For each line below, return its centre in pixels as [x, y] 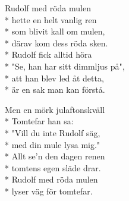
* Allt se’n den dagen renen [55, 156]
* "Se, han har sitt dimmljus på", [65, 66]
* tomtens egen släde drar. [53, 167]
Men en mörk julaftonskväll [55, 109]
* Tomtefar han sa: [39, 121]
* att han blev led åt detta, [54, 78]
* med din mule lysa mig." [53, 144]
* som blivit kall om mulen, [55, 31]
